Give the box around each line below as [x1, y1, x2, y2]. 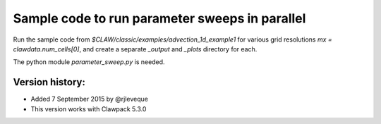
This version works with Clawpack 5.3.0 [30, 104, 147, 113]
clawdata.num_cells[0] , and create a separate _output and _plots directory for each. [13, 44, 258, 53]
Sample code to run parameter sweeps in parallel [13, 11, 306, 26]
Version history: [13, 76, 86, 88]
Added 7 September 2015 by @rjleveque [30, 95, 148, 104]
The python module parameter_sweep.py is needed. [13, 58, 165, 66]
